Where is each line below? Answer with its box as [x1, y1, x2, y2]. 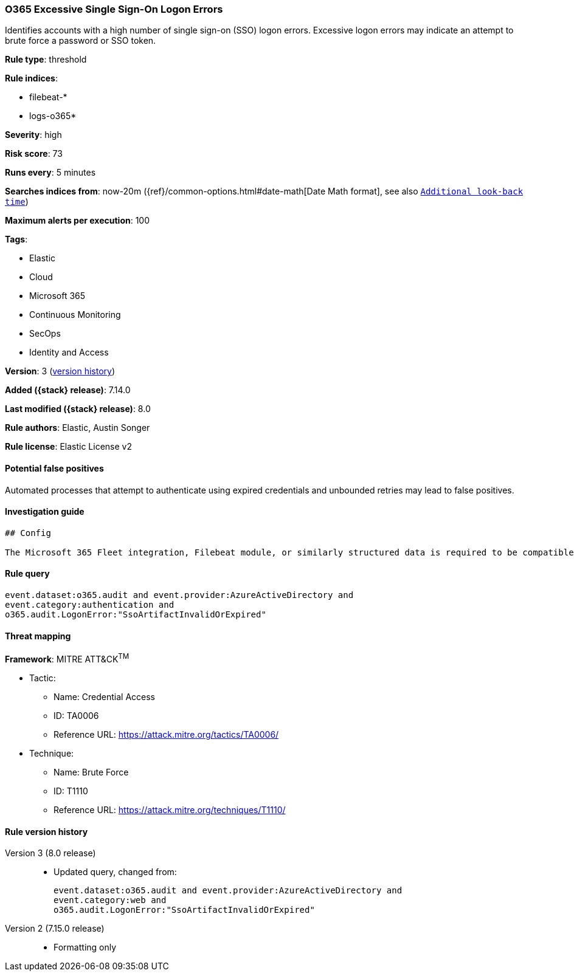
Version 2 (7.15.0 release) [5, 923, 105, 934]
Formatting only [54, 942, 117, 953]
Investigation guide [5, 506, 85, 517]
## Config [5, 528, 51, 538]
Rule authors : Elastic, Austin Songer [5, 422, 150, 433]
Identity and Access [29, 347, 109, 358]
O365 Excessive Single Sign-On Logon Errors [5, 3, 223, 15]
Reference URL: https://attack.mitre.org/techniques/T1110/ [54, 804, 286, 815]
